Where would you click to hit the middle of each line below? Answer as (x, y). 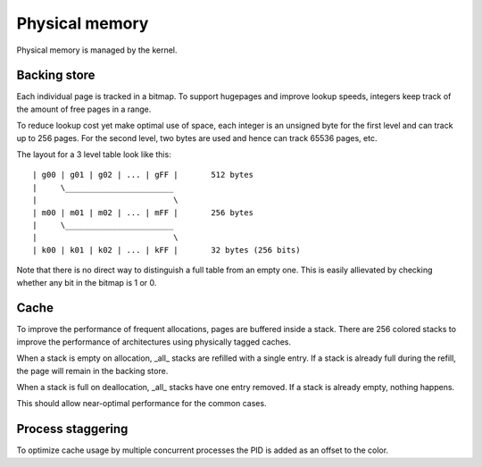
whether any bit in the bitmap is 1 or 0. (87, 282)
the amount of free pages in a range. (84, 109)
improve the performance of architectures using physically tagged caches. (154, 342)
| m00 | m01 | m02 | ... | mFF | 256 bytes (143, 213)
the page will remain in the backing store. (92, 371)
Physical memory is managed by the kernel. (97, 50)
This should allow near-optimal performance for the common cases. (141, 404)
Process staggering (72, 429)
